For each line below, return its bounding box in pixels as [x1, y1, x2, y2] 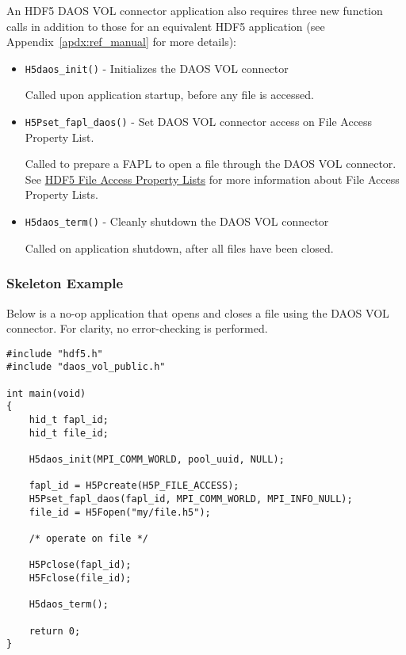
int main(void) [6, 387, 86, 399]
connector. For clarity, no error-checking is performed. [6, 320, 268, 337]
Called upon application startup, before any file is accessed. [25, 86, 314, 103]
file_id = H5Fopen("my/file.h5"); [29, 506, 211, 518]
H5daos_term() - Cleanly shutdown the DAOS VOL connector [25, 213, 329, 230]
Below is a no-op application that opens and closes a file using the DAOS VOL [6, 304, 389, 321]
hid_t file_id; [29, 427, 109, 439]
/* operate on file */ [29, 532, 148, 544]
